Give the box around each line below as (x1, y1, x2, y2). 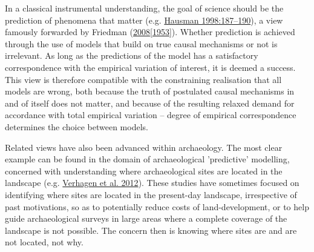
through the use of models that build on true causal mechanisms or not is (5, 37, 278, 50)
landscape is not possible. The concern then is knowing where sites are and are (5, 224, 297, 236)
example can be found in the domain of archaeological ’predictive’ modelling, (5, 153, 290, 165)
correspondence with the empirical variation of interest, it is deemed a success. (5, 61, 296, 73)
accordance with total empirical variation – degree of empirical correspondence (5, 108, 296, 121)
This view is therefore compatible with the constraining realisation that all (5, 73, 282, 85)
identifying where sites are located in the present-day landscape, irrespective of (5, 188, 297, 201)
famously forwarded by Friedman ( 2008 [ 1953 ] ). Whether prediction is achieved (5, 25, 295, 38)
